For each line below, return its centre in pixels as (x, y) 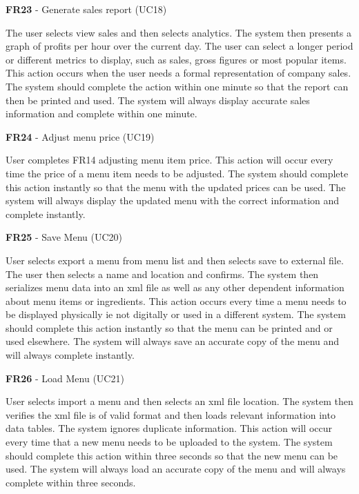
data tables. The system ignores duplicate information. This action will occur (169, 428)
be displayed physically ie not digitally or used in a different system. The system (176, 314)
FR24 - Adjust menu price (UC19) (80, 136)
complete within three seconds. (71, 482)
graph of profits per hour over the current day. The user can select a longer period (179, 46)
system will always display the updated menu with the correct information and (173, 200)
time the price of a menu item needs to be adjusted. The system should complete (177, 173)
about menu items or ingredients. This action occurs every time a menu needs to (176, 300)
